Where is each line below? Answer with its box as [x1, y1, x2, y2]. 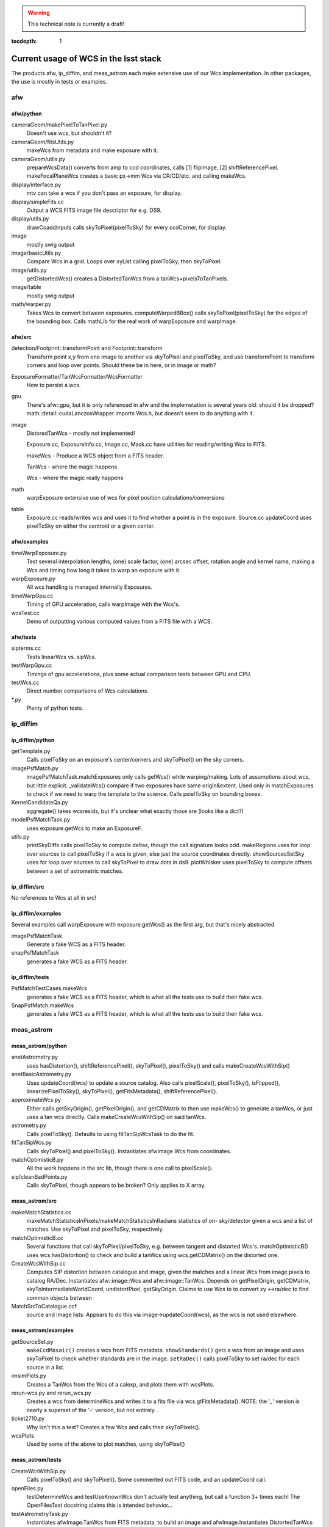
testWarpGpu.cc [11, 661, 52, 669]
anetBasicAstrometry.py [11, 1071, 72, 1078]
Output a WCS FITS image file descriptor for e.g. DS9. [26, 206, 162, 214]
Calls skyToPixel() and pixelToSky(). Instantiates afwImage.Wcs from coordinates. [26, 1147, 232, 1154]
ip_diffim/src [11, 883, 45, 890]
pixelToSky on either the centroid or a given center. [26, 522, 155, 530]
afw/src [11, 333, 32, 341]
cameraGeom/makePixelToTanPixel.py [11, 121, 108, 128]
